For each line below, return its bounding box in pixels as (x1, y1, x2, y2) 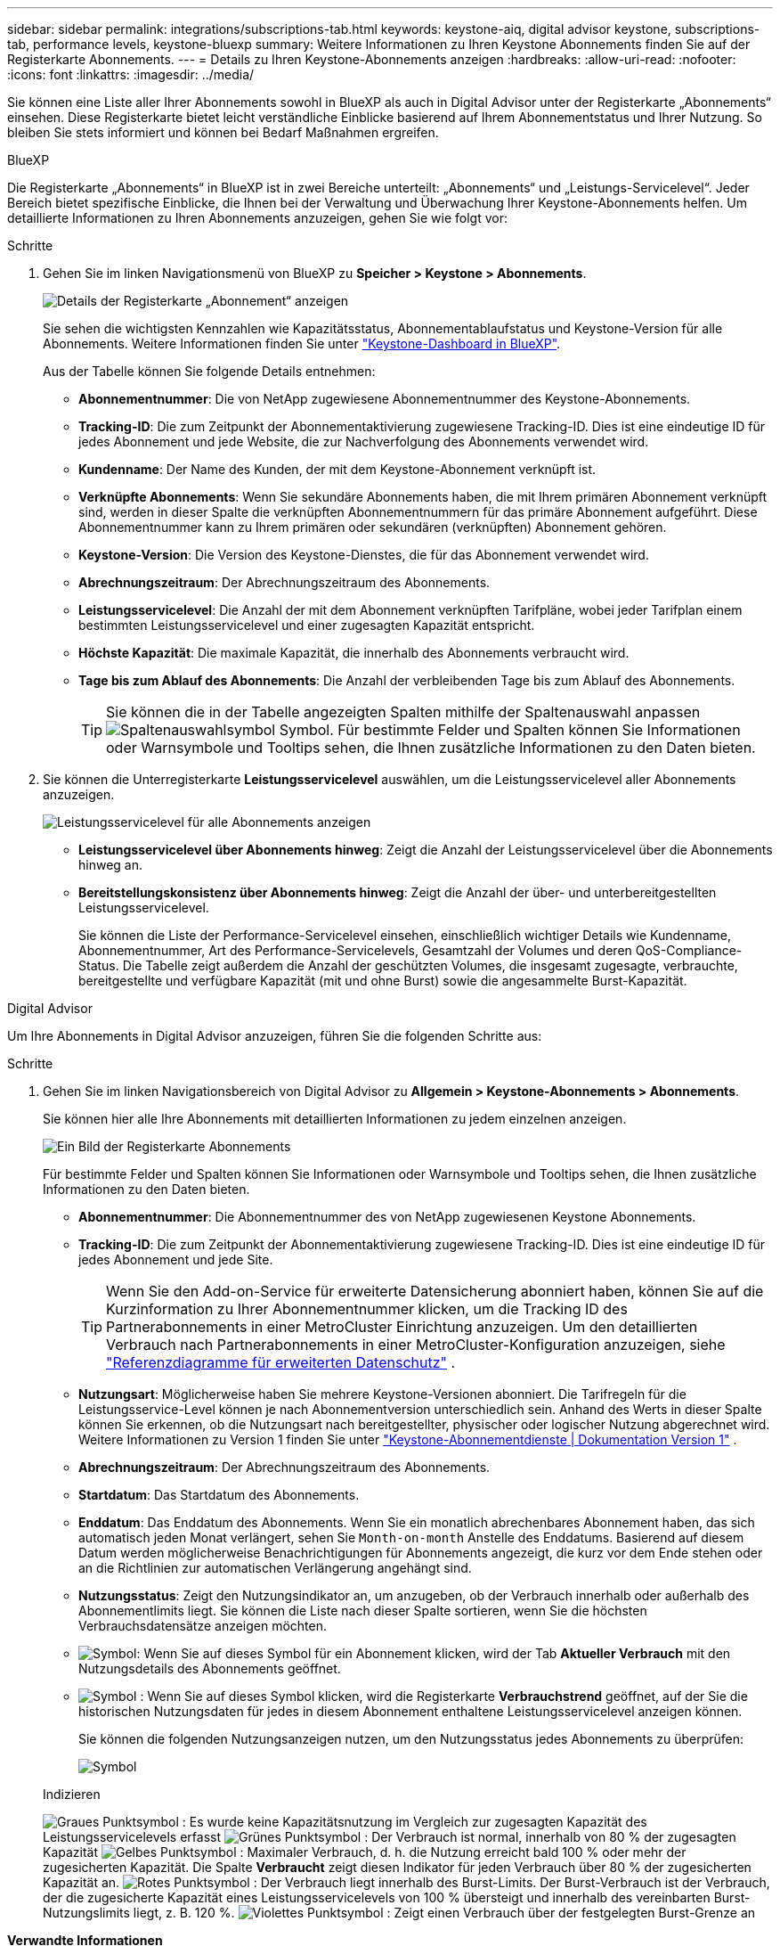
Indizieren (43, 1787, 101, 1802)
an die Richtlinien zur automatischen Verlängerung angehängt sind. (78, 1560, 472, 1575)
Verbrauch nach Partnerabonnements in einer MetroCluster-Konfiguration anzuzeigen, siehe (106, 1336, 726, 1353)
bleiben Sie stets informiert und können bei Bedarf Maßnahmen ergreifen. (7, 125, 439, 140)
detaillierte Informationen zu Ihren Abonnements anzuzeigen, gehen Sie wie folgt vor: (7, 210, 508, 225)
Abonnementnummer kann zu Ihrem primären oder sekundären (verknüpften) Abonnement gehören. (78, 519, 667, 535)
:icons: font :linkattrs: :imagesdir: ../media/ (7, 67, 255, 82)
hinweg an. (78, 857, 142, 872)
